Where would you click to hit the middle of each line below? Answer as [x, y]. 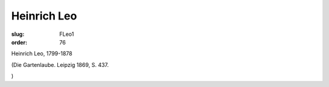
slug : [18, 34]
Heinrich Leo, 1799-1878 [42, 54]
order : [19, 42]
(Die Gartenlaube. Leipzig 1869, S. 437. [60, 64]
